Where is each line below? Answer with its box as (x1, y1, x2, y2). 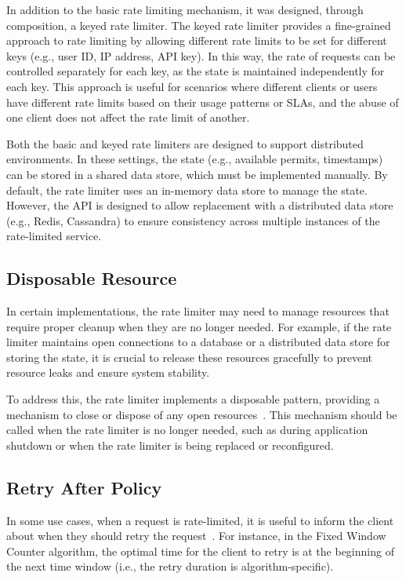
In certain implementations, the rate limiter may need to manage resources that (6, 303, 390, 319)
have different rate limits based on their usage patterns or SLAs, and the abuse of (6, 93, 399, 110)
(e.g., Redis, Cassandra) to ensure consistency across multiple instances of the (6, 212, 380, 228)
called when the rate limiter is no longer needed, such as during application (6, 421, 368, 438)
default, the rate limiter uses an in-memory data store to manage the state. (6, 181, 368, 198)
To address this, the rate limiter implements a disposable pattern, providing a (6, 391, 380, 407)
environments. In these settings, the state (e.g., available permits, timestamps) (6, 151, 383, 167)
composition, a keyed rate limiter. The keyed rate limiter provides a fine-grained (6, 16, 391, 33)
